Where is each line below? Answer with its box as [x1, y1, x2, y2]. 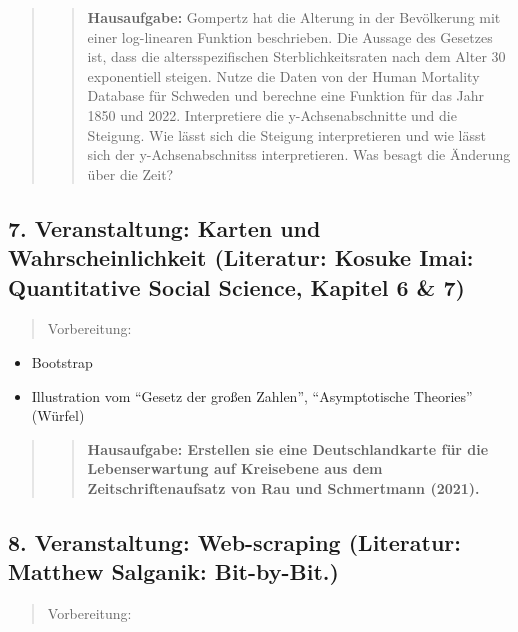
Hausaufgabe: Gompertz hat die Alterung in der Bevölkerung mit [87, 7, 501, 27]
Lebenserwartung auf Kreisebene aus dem [87, 458, 383, 479]
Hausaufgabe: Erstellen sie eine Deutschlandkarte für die [87, 438, 489, 459]
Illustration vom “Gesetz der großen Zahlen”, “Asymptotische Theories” [31, 385, 473, 406]
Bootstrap [31, 351, 93, 372]
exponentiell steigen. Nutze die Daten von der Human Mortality [87, 65, 480, 86]
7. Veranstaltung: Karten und [8, 212, 321, 243]
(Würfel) [31, 405, 85, 426]
